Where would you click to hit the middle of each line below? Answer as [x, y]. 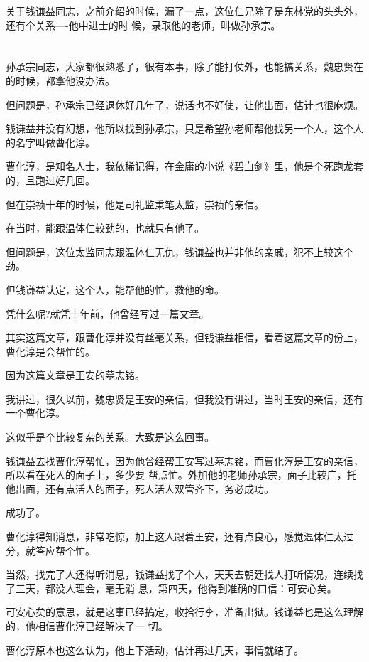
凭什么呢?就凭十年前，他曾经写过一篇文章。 [108, 313]
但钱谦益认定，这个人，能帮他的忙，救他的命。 [115, 289]
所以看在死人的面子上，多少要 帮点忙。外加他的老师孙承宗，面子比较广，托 [181, 475]
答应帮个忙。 [65, 550]
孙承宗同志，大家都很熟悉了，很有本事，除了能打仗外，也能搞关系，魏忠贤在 [184, 66]
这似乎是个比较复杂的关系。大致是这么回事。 [110, 437]
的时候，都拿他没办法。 [60, 80]
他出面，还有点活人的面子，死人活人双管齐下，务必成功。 [140, 488]
